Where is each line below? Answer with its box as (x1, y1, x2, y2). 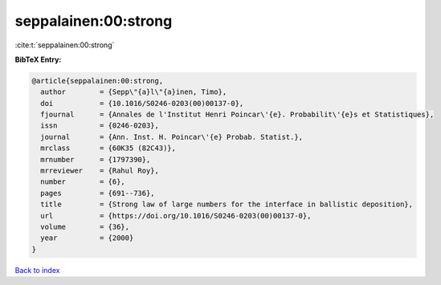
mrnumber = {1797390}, (40, 155, 151, 164)
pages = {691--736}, (40, 189, 156, 197)
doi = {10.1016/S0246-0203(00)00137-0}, (40, 99, 244, 108)
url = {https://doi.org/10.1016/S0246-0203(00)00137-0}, (40, 211, 312, 220)
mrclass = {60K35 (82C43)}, (40, 144, 177, 153)
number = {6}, (40, 177, 126, 186)
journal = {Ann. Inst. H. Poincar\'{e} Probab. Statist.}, (40, 132, 304, 141)
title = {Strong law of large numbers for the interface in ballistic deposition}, (40, 200, 414, 209)
